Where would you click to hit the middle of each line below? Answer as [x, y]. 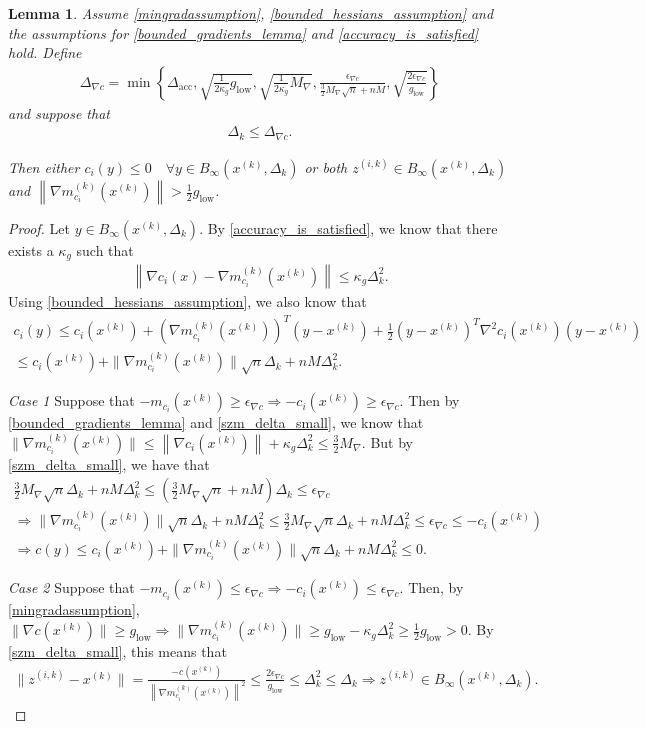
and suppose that [59, 112]
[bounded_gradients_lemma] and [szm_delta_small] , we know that [216, 422]
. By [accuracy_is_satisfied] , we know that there [348, 227]
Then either [44, 166]
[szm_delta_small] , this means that [117, 651]
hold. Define [45, 52]
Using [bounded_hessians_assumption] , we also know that [187, 301]
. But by [387, 441]
